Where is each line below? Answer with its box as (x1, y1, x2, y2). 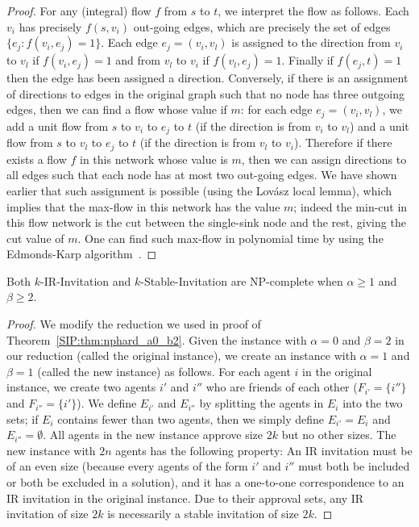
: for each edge (240, 101, 313, 118)
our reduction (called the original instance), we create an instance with (6, 347, 356, 364)
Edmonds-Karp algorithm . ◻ (6, 245, 157, 262)
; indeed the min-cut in (293, 198, 408, 215)
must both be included (298, 458, 410, 475)
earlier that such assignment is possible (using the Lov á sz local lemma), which (6, 182, 392, 199)
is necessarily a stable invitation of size (107, 505, 299, 522)
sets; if (6, 410, 39, 427)
